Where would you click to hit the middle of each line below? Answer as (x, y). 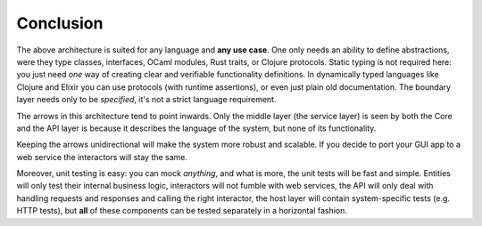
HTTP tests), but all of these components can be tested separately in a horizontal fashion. (182, 211)
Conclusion (60, 23)
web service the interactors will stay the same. (102, 157)
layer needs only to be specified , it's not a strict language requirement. (146, 100)
